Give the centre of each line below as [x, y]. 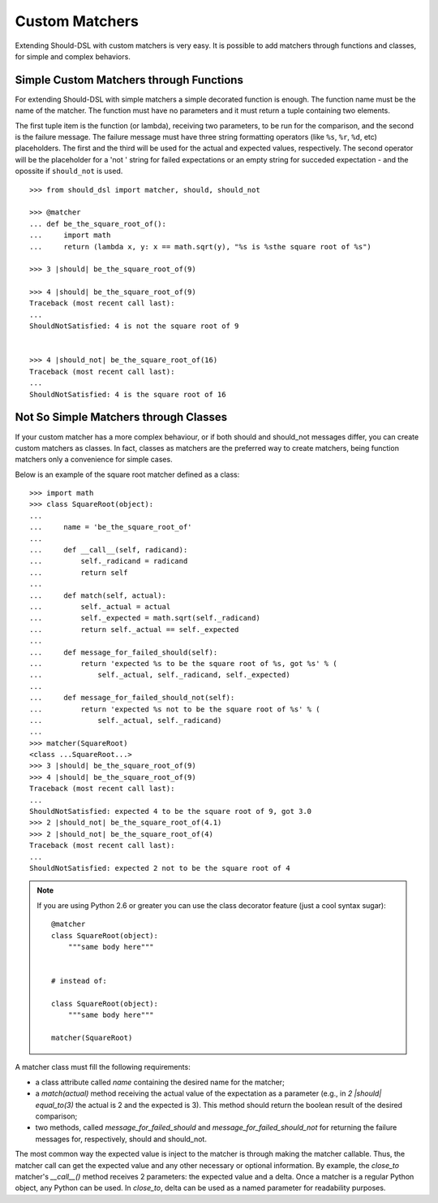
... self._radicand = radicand [109, 561]
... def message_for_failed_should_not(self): [132, 698]
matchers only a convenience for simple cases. [94, 460]
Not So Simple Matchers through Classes [121, 417]
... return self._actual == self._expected [134, 629]
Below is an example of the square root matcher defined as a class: [127, 474]
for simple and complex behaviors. [73, 56]
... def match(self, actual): [98, 595]
